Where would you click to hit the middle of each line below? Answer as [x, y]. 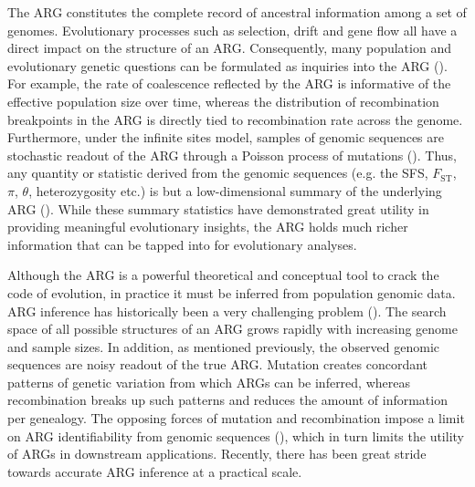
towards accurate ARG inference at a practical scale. [155, 471]
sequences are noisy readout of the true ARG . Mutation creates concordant [218, 364]
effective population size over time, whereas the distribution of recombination [223, 101]
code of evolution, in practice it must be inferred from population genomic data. [232, 292]
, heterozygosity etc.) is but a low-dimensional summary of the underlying [235, 190]
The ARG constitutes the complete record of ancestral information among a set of [237, 12]
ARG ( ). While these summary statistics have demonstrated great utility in [218, 208]
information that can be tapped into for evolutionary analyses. [182, 244]
